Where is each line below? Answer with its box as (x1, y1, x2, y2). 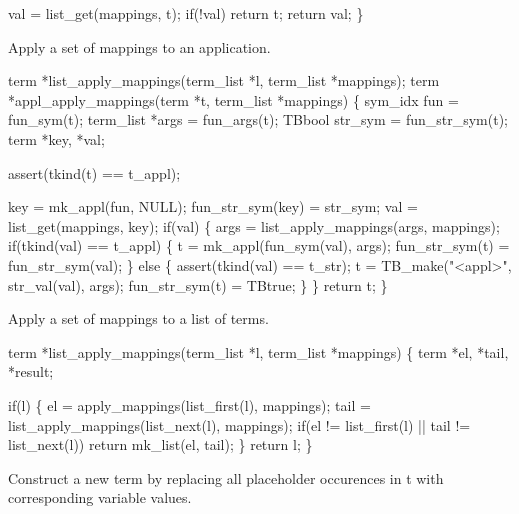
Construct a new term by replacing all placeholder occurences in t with (8, 467, 444, 488)
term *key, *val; (8, 128, 105, 149)
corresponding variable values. (8, 487, 192, 508)
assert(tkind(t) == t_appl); (8, 162, 181, 183)
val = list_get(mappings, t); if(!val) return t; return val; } (8, 3, 364, 23)
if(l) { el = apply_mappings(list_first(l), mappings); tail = (8, 394, 371, 415)
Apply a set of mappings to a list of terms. (8, 308, 269, 329)
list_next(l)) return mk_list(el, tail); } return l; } (8, 434, 313, 455)
